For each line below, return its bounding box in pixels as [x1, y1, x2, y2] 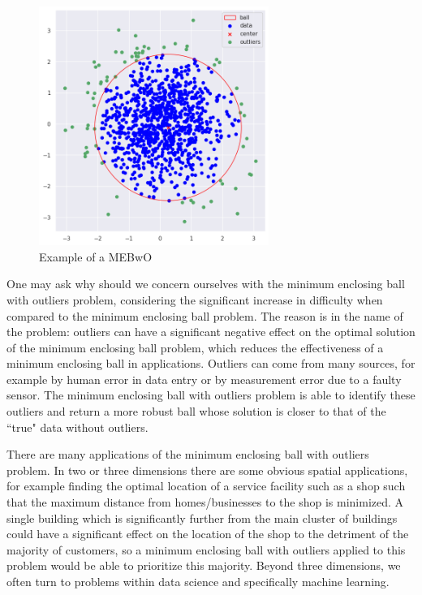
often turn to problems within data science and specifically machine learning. [6, 573, 390, 590]
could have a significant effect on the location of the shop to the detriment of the [6, 525, 409, 542]
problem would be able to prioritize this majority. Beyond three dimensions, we [6, 557, 401, 574]
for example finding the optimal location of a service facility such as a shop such [6, 477, 406, 494]
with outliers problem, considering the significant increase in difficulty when [6, 291, 383, 308]
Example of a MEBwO [39, 248, 153, 265]
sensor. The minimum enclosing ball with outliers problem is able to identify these [6, 386, 416, 403]
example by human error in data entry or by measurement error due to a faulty [6, 370, 402, 387]
